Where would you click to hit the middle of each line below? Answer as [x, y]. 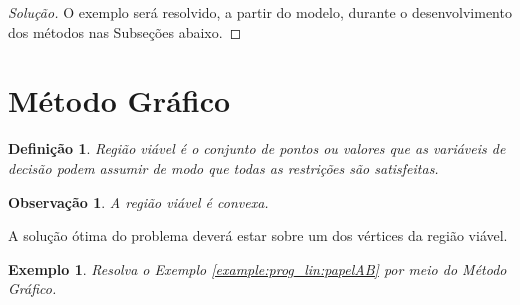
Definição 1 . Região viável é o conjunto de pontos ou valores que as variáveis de [257, 148]
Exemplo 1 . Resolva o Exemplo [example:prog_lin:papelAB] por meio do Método [257, 268]
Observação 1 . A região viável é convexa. [138, 201]
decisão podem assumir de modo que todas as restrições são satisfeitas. [223, 167]
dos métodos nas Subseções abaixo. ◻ [125, 31]
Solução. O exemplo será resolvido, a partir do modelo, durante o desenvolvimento [260, 12]
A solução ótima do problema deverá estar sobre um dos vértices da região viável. [258, 235]
